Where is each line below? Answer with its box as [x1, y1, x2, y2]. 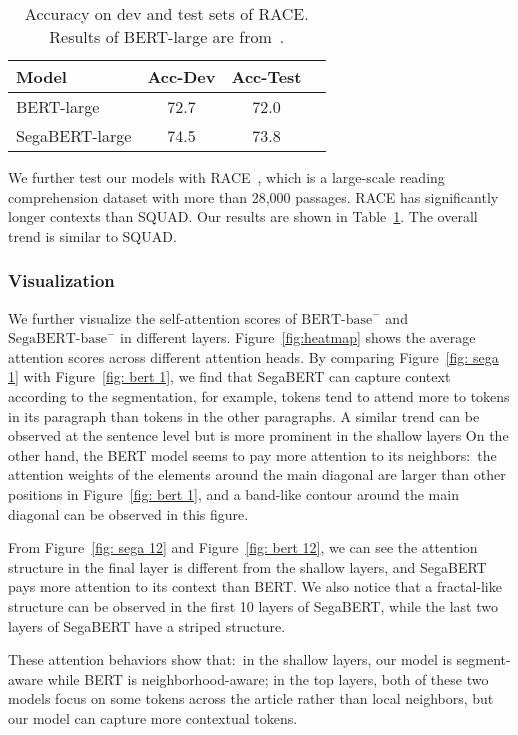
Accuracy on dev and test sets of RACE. [24, 2, 309, 25]
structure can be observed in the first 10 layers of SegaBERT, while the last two [8, 595, 498, 616]
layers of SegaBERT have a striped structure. [8, 615, 286, 636]
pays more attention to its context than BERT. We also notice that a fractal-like [8, 576, 502, 597]
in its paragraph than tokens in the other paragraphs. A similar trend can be [8, 405, 480, 426]
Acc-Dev [147, 65, 216, 88]
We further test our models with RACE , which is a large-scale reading [8, 167, 445, 187]
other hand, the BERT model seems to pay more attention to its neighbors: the [8, 444, 497, 465]
